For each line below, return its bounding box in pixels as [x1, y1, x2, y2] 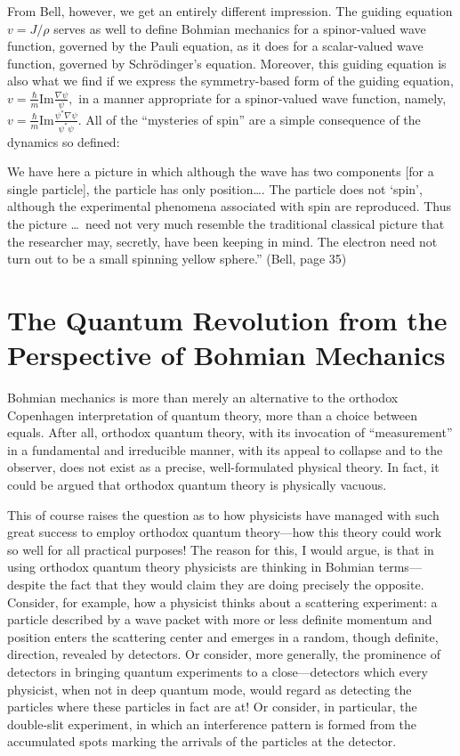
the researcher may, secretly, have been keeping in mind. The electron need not [7, 232, 438, 250]
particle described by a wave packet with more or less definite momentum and [7, 610, 432, 629]
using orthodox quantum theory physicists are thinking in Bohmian [7, 557, 375, 576]
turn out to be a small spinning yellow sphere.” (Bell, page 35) [7, 249, 347, 268]
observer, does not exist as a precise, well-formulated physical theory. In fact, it [7, 458, 440, 476]
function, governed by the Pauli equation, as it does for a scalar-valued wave [7, 37, 424, 55]
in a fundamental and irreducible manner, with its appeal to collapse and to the [7, 440, 443, 459]
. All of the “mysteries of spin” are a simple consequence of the [77, 110, 421, 128]
